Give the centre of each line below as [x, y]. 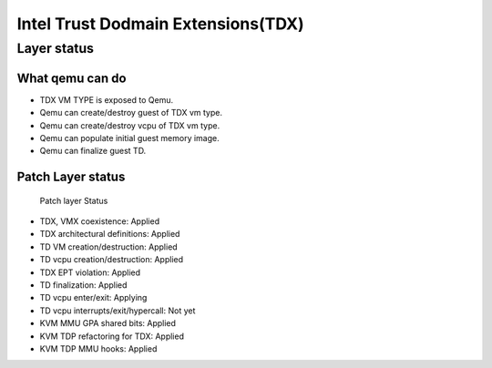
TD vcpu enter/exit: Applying [93, 298]
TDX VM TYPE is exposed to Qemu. [106, 99]
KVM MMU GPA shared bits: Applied [108, 323]
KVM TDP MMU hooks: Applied [98, 348]
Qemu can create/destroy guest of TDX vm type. [131, 113]
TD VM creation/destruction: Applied [108, 247]
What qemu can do [72, 78]
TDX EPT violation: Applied [90, 272]
